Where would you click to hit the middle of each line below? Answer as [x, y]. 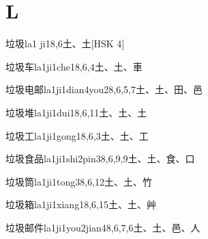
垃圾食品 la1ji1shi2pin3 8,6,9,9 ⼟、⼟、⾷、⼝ [100, 159]
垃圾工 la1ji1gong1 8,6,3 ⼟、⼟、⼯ [77, 135]
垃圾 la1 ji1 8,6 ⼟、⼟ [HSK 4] [65, 43]
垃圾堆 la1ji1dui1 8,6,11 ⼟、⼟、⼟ [76, 112]
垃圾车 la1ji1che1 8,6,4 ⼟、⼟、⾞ [74, 66]
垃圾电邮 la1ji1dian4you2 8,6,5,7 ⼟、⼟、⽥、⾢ [104, 89]
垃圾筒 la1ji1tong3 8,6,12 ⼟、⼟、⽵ [79, 181]
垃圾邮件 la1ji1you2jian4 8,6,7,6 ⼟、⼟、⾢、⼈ [103, 227]
